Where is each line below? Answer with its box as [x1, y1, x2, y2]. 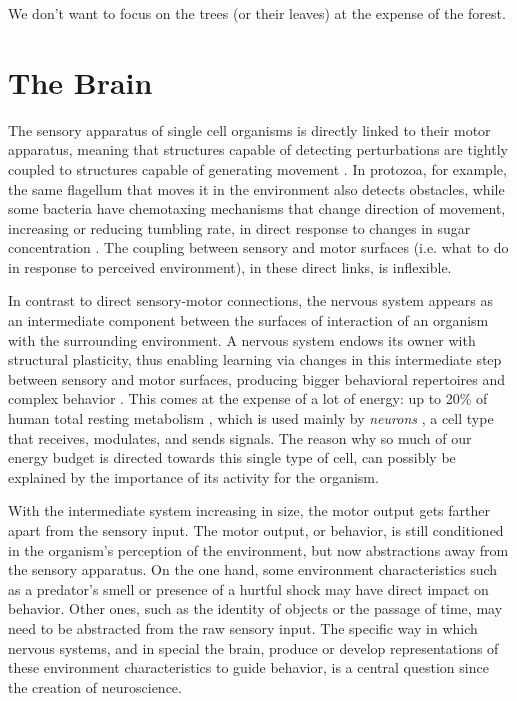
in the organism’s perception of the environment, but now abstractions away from [8, 539, 509, 560]
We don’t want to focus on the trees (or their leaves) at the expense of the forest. [8, 3, 506, 23]
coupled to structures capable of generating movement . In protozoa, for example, [8, 158, 507, 179]
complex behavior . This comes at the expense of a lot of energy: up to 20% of [8, 388, 488, 409]
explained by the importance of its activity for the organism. [8, 466, 379, 487]
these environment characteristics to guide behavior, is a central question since [8, 657, 489, 678]
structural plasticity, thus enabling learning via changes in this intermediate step [8, 349, 502, 370]
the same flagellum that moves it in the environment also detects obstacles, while [8, 178, 505, 199]
